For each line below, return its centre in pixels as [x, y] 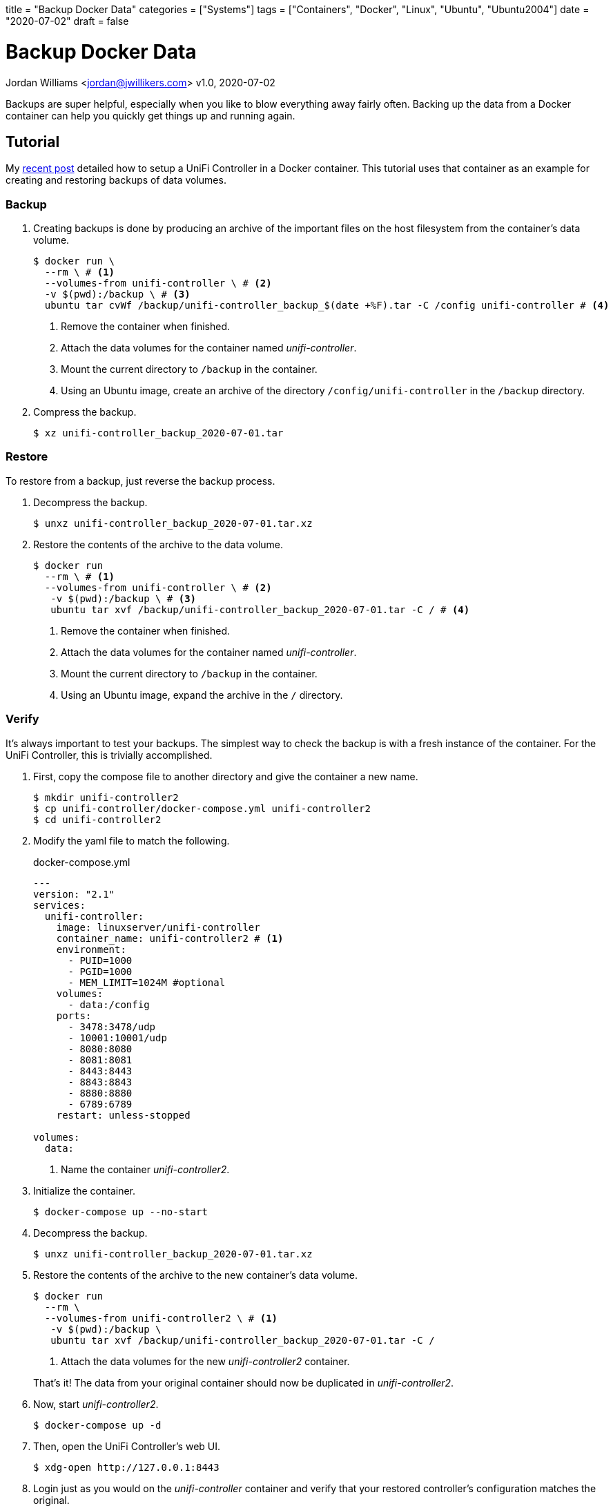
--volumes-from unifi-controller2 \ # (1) [161, 1318]
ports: [74, 1015]
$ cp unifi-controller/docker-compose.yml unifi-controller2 [202, 808]
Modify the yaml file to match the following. [132, 840]
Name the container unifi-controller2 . [145, 1169]
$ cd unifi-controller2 [97, 819]
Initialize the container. [85, 1190]
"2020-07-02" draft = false [67, 21]
